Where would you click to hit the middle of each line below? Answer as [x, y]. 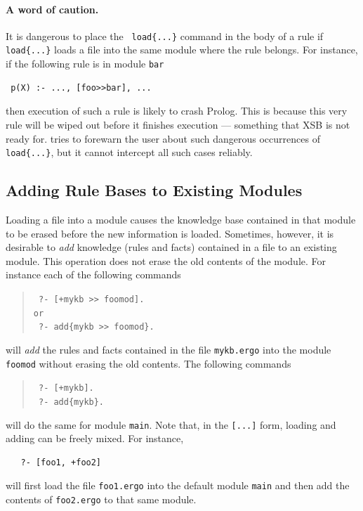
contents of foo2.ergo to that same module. [101, 499]
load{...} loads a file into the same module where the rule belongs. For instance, [182, 50]
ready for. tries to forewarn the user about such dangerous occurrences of [163, 138]
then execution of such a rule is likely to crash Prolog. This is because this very [177, 111]
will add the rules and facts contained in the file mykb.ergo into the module [169, 349]
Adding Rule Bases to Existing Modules [154, 190]
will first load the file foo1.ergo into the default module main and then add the [178, 485]
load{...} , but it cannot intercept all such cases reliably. [129, 152]
